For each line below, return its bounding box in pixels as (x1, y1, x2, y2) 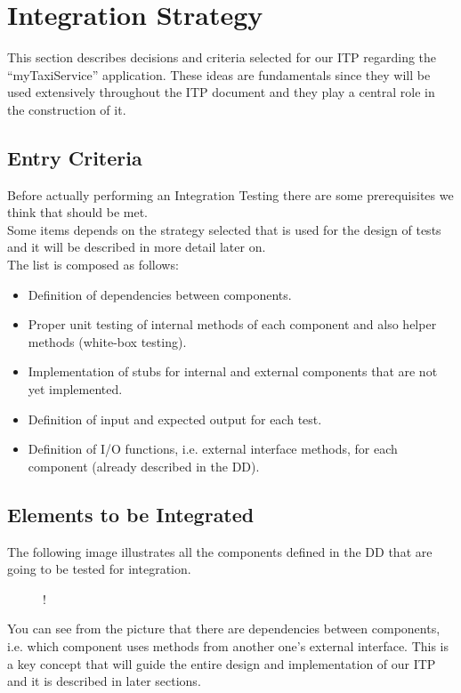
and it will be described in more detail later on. (7, 238, 266, 256)
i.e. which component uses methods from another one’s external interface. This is (7, 637, 449, 655)
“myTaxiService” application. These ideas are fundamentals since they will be (7, 65, 431, 84)
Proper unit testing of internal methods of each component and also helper (28, 315, 437, 334)
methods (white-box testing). (28, 332, 187, 351)
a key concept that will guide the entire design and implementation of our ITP (7, 654, 436, 673)
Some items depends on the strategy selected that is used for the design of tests (7, 220, 441, 238)
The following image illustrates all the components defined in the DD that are (7, 542, 433, 560)
